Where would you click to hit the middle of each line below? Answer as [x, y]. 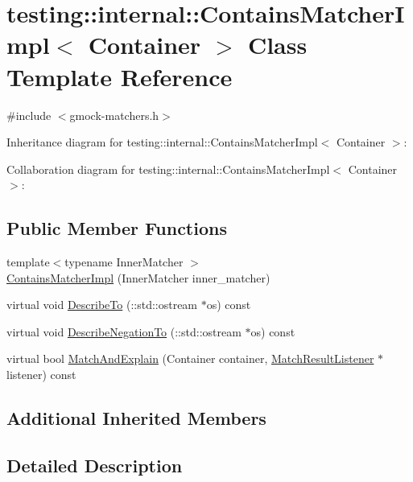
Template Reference [120, 76]
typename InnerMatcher [124, 262]
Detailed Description [95, 465]
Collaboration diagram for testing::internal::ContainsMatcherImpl [168, 169]
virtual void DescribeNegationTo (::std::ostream [124, 331]
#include [29, 115]
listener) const [41, 375]
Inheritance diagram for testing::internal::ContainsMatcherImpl [162, 142]
